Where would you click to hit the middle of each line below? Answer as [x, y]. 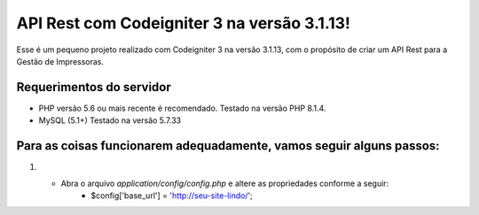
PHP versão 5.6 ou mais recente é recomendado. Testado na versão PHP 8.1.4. [182, 108]
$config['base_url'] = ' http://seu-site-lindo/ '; [172, 196]
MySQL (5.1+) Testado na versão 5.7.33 [110, 120]
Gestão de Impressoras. [60, 61]
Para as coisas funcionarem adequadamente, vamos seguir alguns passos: [228, 146]
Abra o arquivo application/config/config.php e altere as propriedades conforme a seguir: [225, 183]
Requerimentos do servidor [94, 87]
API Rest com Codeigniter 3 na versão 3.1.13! [183, 23]
